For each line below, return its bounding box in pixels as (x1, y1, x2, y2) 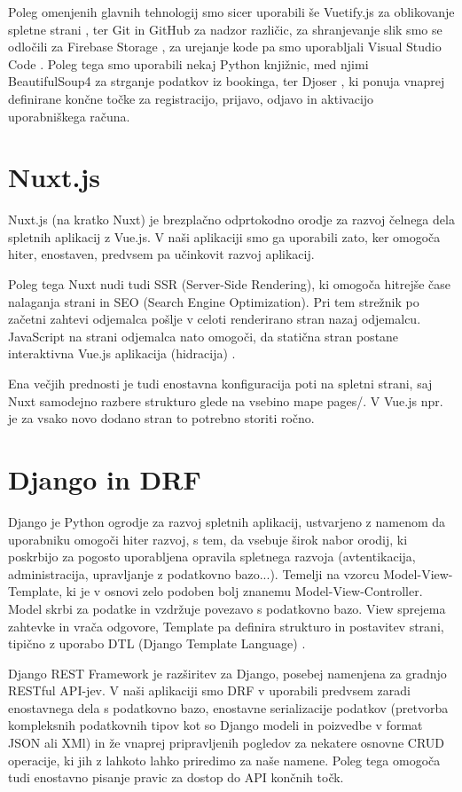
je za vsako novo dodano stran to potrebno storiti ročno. (8, 409, 315, 427)
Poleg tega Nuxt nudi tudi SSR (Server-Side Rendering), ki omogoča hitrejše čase (8, 275, 451, 294)
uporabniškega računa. (8, 106, 130, 125)
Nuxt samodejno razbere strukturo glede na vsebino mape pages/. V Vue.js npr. (8, 391, 443, 410)
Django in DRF (8, 461, 201, 497)
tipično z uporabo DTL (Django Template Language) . (8, 634, 306, 653)
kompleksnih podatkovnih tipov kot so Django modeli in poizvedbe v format (8, 716, 423, 734)
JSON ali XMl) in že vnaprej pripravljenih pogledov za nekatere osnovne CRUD (8, 733, 445, 752)
